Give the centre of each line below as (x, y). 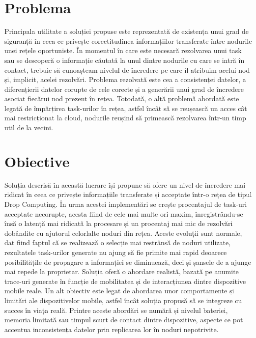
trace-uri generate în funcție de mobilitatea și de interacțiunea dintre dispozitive (125, 281)
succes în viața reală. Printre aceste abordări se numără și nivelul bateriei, (116, 310)
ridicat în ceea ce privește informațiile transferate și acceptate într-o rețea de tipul (128, 194)
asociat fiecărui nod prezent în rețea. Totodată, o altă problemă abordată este (122, 99)
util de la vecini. (29, 127)
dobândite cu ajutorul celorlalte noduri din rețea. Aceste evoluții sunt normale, (123, 233)
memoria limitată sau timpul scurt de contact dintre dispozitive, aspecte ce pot (124, 320)
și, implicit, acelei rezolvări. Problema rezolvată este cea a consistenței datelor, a (125, 79)
